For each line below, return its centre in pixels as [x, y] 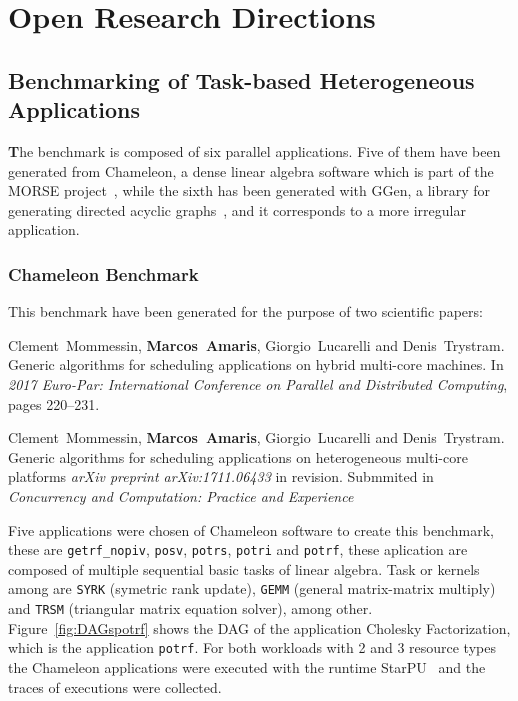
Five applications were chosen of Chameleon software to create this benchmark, [251, 529]
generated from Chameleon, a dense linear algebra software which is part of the [251, 170]
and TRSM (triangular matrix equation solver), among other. [190, 608]
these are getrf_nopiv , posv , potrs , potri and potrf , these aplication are [238, 549]
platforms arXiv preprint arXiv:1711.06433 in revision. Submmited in [221, 476]
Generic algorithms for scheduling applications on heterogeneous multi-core [238, 456]
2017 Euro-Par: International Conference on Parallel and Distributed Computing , [258, 383]
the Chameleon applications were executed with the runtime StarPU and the [247, 666]
